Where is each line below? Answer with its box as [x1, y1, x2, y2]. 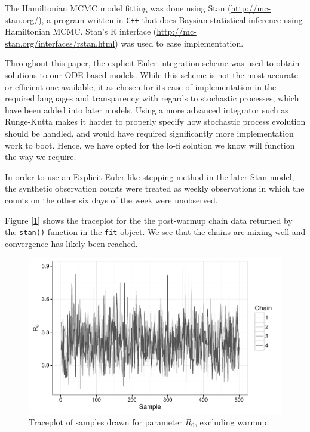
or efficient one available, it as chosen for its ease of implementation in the [5, 80, 277, 92]
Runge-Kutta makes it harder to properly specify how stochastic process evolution [5, 115, 306, 128]
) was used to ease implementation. [115, 36, 244, 49]
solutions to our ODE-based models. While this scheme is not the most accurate [5, 69, 299, 81]
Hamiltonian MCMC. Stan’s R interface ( [5, 25, 157, 38]
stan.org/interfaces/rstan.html [5, 36, 115, 49]
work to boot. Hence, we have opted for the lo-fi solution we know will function [5, 138, 295, 151]
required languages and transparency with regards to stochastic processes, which [5, 92, 299, 104]
